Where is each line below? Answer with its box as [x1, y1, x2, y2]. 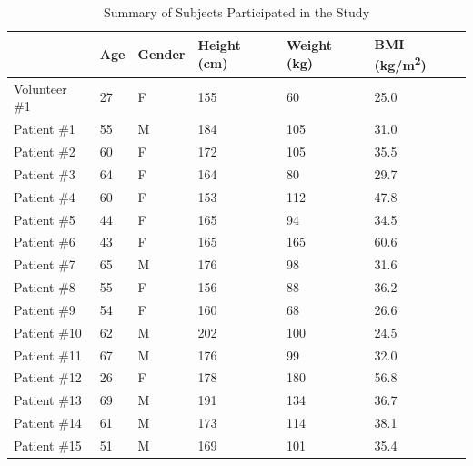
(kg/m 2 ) [374, 53, 427, 74]
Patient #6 [14, 232, 75, 251]
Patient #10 [14, 322, 82, 341]
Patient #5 [14, 209, 75, 228]
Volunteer [14, 78, 67, 97]
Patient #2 [14, 141, 75, 160]
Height [197, 35, 241, 55]
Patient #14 [14, 413, 82, 432]
